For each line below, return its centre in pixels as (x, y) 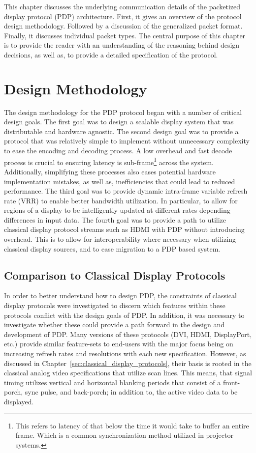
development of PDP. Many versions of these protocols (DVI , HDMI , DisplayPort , (128, 334)
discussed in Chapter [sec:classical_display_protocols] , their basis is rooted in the (128, 363)
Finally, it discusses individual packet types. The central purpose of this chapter (125, 35)
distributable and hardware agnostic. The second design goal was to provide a (121, 131)
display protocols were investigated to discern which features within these (115, 305)
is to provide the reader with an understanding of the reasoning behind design (122, 45)
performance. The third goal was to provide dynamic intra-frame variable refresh (126, 191)
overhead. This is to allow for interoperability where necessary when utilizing (120, 239)
